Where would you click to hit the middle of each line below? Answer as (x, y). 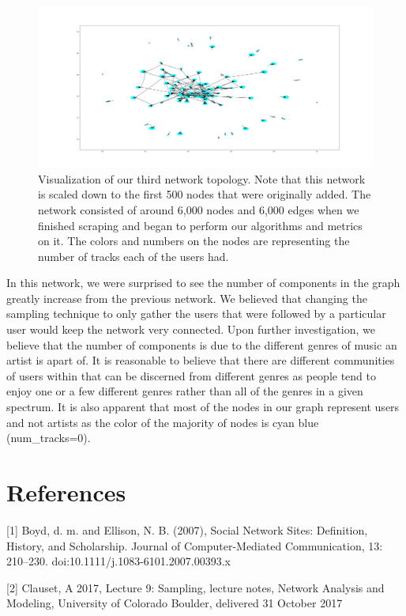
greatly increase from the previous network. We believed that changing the (187, 298)
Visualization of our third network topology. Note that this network (202, 178)
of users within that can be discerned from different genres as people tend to (192, 375)
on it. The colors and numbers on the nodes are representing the (194, 241)
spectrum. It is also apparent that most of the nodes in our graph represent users (203, 407)
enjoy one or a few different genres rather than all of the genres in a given (185, 391)
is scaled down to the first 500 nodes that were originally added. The (205, 194)
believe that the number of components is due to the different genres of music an (202, 344)
